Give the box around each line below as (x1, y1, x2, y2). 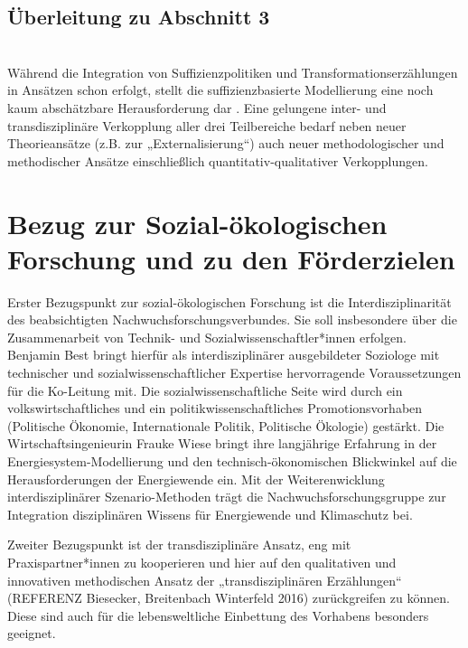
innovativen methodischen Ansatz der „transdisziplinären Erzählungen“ (7, 570, 402, 589)
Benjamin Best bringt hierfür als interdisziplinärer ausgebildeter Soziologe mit (7, 345, 440, 364)
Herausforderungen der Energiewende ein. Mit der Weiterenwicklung (7, 469, 385, 488)
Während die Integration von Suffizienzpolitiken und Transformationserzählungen (7, 62, 458, 81)
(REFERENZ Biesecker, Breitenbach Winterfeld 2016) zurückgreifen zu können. (7, 588, 450, 607)
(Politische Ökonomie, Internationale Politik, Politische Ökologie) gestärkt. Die (7, 416, 445, 435)
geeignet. (7, 624, 56, 643)
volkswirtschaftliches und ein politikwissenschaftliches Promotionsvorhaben (7, 399, 423, 418)
